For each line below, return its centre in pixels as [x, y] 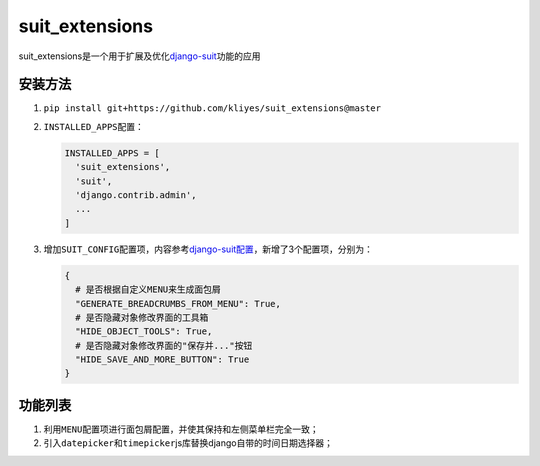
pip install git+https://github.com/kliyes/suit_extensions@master [212, 108]
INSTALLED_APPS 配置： [94, 126]
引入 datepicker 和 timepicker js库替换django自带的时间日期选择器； [188, 443]
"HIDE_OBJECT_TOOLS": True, [144, 331]
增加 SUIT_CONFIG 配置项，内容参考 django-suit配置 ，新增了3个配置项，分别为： [208, 249]
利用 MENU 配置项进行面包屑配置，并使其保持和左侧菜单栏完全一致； [181, 429]
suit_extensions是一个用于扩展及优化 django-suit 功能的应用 [139, 56]
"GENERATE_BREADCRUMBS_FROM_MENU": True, [178, 303]
